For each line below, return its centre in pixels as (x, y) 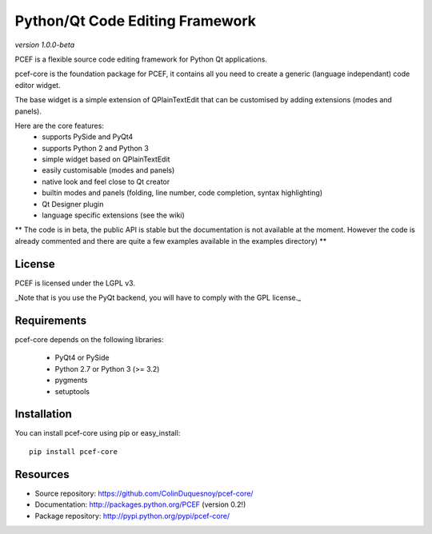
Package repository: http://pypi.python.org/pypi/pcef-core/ (132, 516)
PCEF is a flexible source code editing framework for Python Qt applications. (141, 59)
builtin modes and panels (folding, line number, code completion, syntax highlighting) (182, 193)
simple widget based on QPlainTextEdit (106, 159)
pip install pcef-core (74, 451)
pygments (71, 381)
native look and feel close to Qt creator (106, 181)
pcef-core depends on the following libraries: (89, 339)
